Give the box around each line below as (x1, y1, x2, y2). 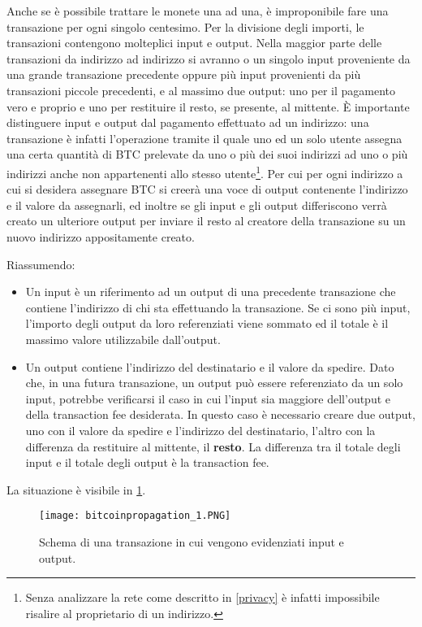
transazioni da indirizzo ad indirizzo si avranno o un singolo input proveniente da (6, 50, 411, 67)
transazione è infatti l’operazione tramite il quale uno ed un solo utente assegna (6, 129, 403, 146)
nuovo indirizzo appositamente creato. (6, 228, 195, 245)
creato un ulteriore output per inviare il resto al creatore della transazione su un (6, 212, 406, 229)
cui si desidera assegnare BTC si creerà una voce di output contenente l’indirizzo (6, 181, 408, 198)
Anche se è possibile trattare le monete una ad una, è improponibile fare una (6, 2, 389, 19)
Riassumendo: (6, 255, 75, 272)
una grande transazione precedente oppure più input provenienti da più (6, 66, 361, 83)
